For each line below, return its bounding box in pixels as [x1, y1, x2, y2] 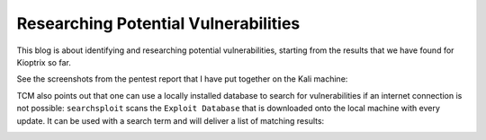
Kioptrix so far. [16, 57, 71, 67]
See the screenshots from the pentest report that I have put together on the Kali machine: [16, 74, 348, 84]
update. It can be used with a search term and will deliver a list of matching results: [16, 115, 325, 126]
